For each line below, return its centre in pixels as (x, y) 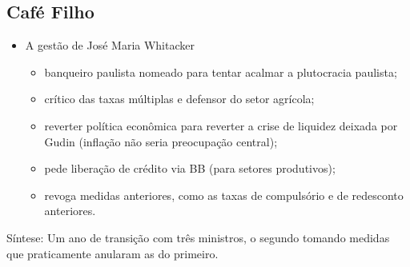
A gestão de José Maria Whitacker (110, 45)
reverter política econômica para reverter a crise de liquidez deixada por (221, 125)
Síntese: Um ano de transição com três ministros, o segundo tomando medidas (198, 237)
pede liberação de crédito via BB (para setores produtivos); (190, 168)
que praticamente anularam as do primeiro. (113, 253)
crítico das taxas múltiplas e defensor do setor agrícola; (179, 99)
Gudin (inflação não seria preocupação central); (161, 141)
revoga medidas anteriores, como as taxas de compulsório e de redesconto (224, 195)
